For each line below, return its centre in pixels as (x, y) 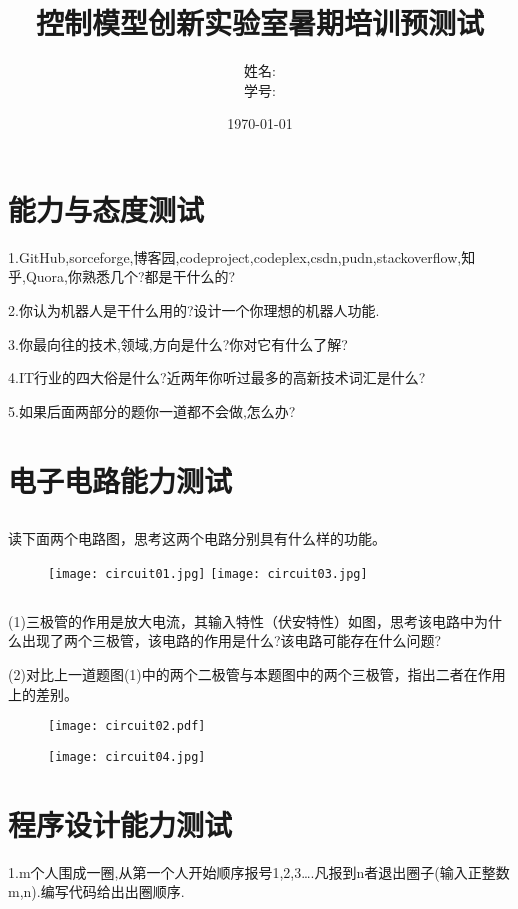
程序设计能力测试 (120, 823)
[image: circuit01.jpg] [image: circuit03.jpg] (208, 573)
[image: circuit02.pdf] (127, 726)
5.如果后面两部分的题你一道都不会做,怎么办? (152, 410)
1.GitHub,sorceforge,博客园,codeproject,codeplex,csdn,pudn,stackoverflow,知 (242, 256)
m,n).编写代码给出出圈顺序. (96, 891)
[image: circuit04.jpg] (127, 756)
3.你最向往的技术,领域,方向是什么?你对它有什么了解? (178, 343)
